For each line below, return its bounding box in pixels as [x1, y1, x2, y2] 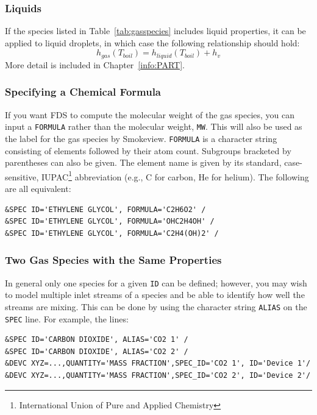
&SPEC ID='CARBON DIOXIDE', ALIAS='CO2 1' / [5, 335, 188, 344]
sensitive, [5, 170, 39, 183]
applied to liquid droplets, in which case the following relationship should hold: [5, 36, 300, 49]
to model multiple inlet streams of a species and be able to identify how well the [5, 288, 305, 301]
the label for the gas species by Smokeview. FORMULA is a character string [5, 132, 277, 144]
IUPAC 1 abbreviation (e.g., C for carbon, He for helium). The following [41, 168, 309, 183]
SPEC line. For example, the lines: [5, 312, 129, 325]
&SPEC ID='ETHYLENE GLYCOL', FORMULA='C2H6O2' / [5, 205, 206, 214]
